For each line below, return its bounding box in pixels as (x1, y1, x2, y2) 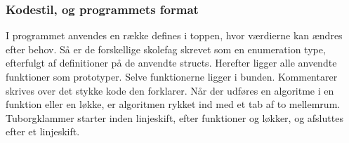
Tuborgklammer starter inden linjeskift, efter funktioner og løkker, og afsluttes (6, 110, 343, 125)
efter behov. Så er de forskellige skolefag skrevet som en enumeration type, (6, 41, 326, 56)
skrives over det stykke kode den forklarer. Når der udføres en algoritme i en (6, 83, 334, 97)
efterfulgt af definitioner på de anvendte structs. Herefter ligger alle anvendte (6, 55, 337, 70)
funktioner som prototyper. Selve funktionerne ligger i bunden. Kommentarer (6, 69, 338, 83)
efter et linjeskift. (6, 124, 80, 139)
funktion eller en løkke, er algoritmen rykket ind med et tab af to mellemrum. (6, 97, 341, 111)
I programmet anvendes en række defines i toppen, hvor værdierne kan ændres (6, 28, 343, 43)
